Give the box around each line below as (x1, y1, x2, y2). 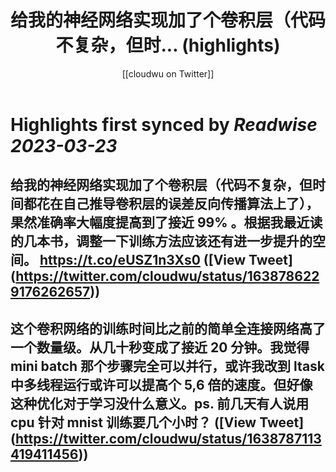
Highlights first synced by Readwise (10, 113, 318, 136)
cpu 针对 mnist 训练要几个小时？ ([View (10, 414, 257, 431)
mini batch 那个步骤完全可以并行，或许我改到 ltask (10, 357, 326, 375)
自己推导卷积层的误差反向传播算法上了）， (62, 196, 320, 213)
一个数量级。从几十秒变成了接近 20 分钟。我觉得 (10, 339, 310, 356)
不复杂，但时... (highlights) (55, 34, 281, 57)
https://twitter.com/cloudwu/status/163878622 (15, 268, 320, 285)
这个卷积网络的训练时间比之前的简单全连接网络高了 (10, 320, 326, 337)
